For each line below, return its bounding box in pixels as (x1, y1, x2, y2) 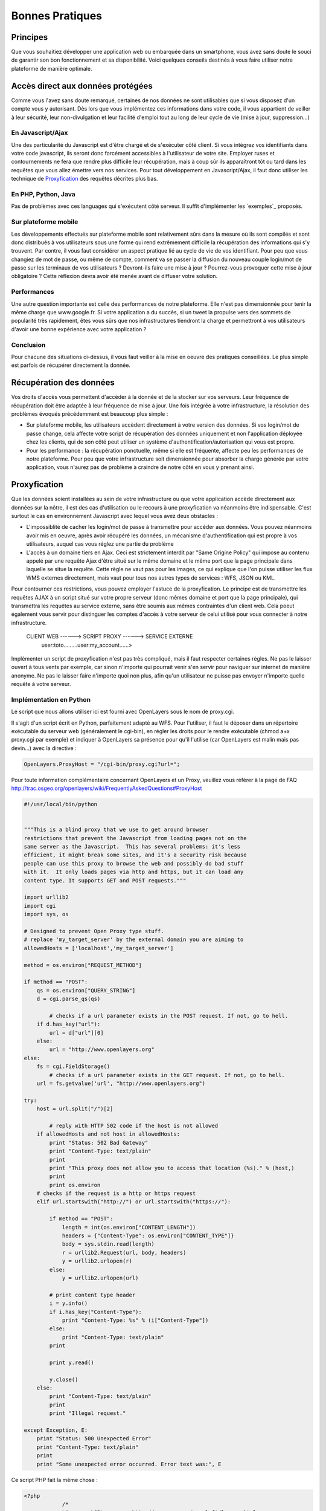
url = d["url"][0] (49, 1029, 104, 1036)
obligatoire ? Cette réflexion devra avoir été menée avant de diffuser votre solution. (11, 273, 218, 280)
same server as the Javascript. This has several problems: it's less (24, 843, 241, 850)
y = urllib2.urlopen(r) (62, 1258, 133, 1264)
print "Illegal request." (49, 1410, 126, 1417)
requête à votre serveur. (11, 681, 71, 688)
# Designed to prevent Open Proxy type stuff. (24, 928, 164, 934)
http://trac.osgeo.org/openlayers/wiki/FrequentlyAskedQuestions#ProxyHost (11, 785, 202, 792)
